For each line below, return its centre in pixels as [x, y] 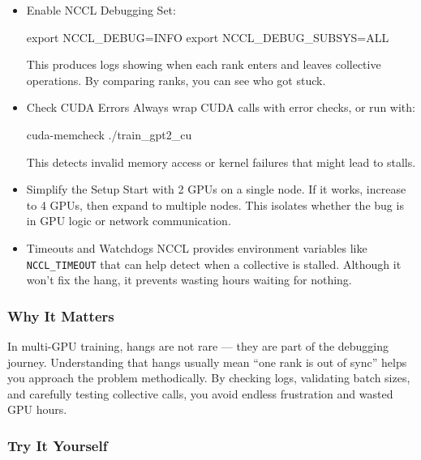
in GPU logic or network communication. [129, 221]
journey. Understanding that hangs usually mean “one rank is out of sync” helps [207, 362]
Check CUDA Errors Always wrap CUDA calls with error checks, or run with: [221, 107]
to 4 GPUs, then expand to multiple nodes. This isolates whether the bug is [215, 204]
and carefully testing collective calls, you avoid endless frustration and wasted [200, 393]
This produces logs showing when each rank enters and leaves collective [204, 64]
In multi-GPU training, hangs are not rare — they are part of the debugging [198, 346]
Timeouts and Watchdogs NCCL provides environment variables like [197, 247]
